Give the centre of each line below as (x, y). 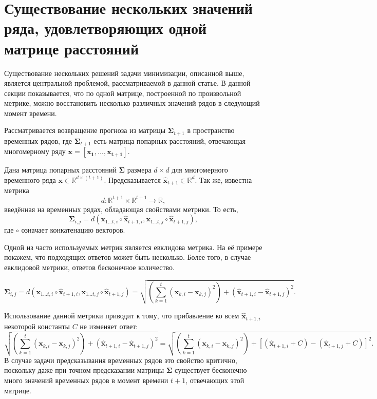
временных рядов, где (38, 140)
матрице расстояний (72, 48)
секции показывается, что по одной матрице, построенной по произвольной (123, 93)
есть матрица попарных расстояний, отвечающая (170, 140)
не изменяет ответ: (109, 326)
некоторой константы (37, 326)
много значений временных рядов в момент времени (86, 380)
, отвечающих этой (215, 380)
